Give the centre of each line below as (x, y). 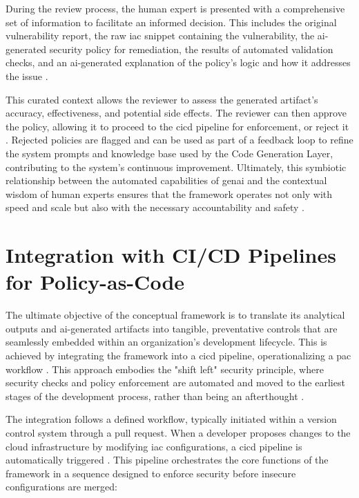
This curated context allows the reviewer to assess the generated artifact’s (162, 99)
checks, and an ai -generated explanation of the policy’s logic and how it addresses (178, 62)
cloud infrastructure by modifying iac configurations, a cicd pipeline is (154, 446)
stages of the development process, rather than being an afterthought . (155, 396)
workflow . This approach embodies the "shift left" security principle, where (165, 369)
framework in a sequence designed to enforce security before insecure (151, 473)
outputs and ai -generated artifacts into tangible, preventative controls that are (172, 328)
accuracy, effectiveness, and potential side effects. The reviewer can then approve (176, 113)
